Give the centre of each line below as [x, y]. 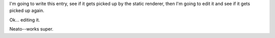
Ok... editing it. [25, 19]
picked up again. [27, 10]
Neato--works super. [31, 29]
